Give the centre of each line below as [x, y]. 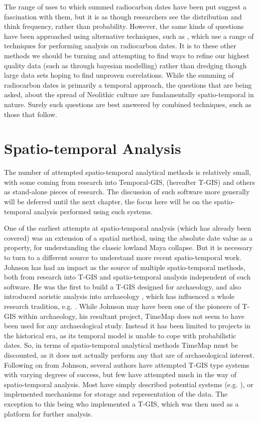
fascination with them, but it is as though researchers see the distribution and [123, 16]
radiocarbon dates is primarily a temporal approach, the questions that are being [128, 84]
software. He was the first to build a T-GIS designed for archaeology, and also [123, 286]
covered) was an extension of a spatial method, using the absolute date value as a [129, 237]
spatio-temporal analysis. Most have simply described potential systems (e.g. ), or [129, 384]
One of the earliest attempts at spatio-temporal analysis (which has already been [128, 228]
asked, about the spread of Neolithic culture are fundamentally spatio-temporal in [129, 94]
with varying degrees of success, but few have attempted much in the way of [120, 374]
